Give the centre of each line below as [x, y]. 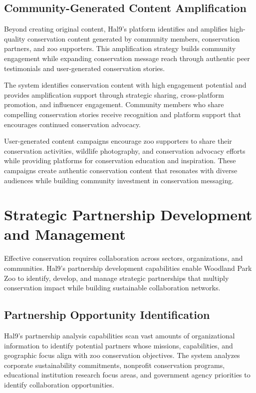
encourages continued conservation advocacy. [73, 124]
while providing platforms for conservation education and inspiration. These [120, 160]
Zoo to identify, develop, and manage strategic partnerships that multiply [117, 278]
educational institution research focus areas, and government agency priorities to [127, 375]
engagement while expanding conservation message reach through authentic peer [127, 58]
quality [15, 38]
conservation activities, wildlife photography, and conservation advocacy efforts [125, 150]
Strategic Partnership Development [128, 215]
